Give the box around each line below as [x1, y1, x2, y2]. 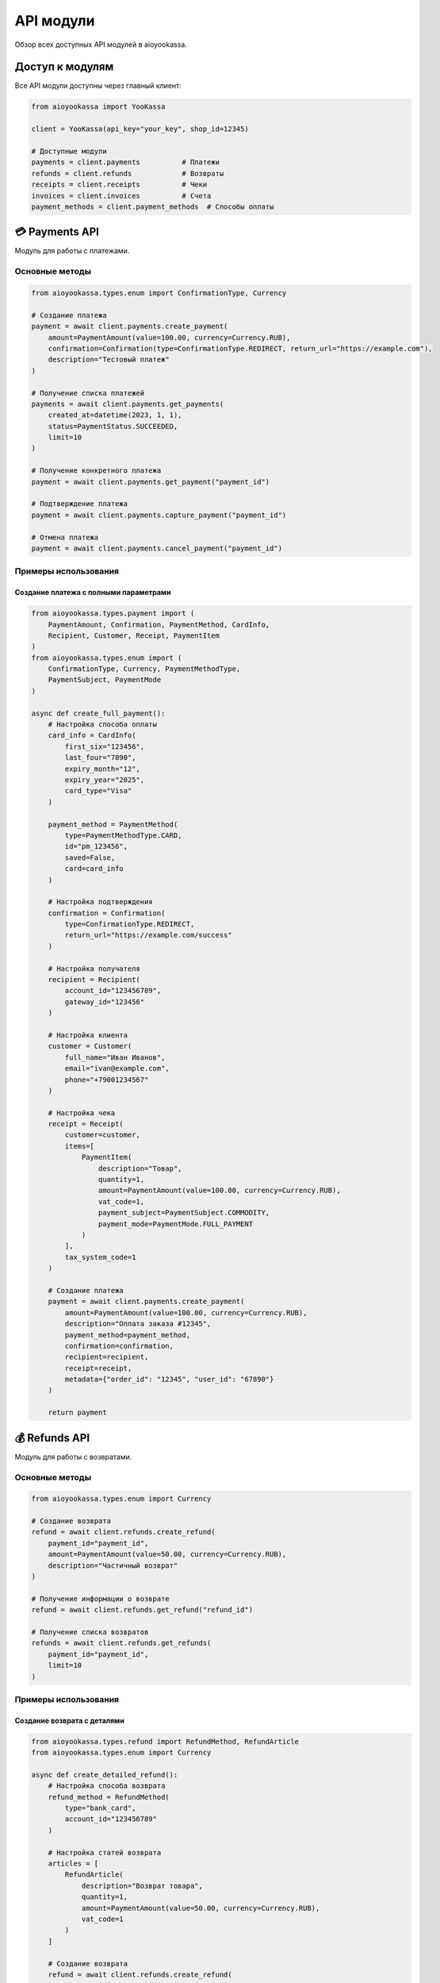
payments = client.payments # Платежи [31, 158, 220, 167]
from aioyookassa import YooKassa [31, 102, 166, 111]
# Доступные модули [31, 147, 107, 155]
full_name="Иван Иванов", [64, 1053, 166, 1062]
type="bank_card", [64, 1804, 136, 1812]
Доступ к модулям [14, 60, 114, 74]
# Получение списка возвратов [31, 1627, 149, 1636]
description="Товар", [98, 1164, 182, 1173]
